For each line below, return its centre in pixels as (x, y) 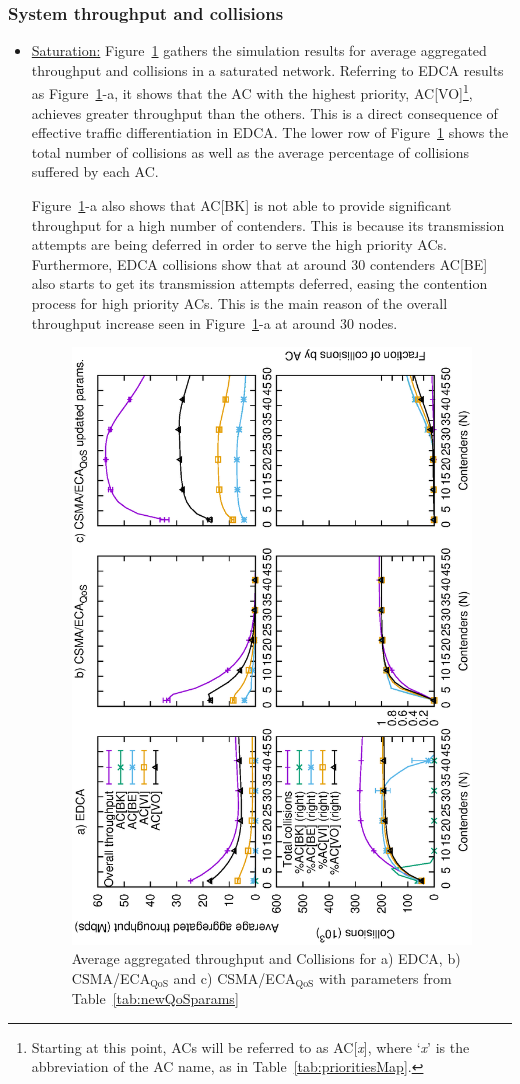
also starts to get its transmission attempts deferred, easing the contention (259, 283)
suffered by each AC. (95, 171)
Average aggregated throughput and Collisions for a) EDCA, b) (266, 958)
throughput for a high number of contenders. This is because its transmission (268, 224)
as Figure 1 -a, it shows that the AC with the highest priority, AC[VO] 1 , (252, 92)
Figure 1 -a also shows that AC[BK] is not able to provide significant (241, 205)
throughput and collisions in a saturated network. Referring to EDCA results (267, 69)
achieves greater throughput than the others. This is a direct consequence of (264, 112)
